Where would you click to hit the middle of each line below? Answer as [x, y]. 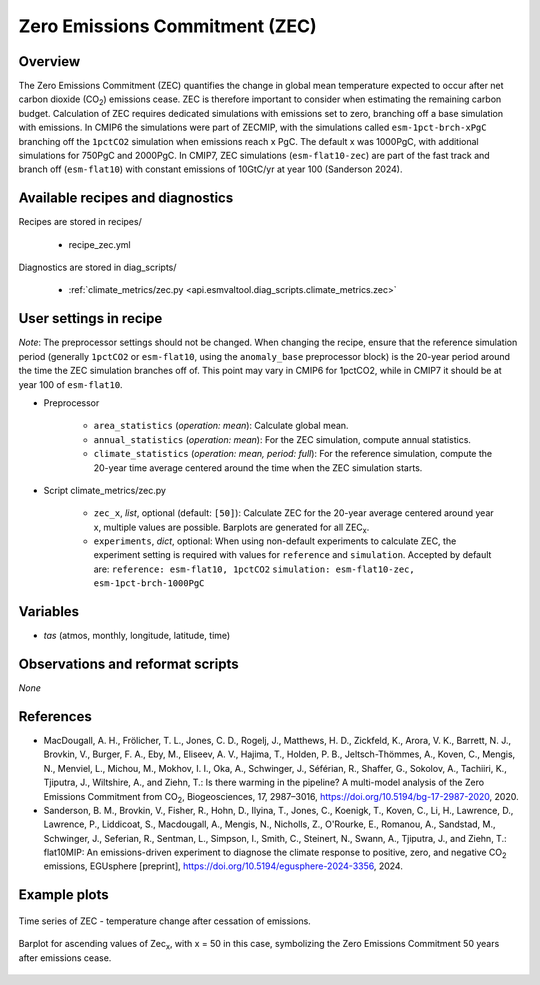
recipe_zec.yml [99, 244]
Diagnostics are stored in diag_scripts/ [97, 267]
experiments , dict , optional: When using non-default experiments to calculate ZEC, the [275, 541]
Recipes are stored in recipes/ [80, 222]
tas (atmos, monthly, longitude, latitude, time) [137, 636]
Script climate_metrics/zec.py [105, 490]
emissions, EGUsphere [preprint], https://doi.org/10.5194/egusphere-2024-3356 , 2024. [223, 866]
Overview [49, 61]
